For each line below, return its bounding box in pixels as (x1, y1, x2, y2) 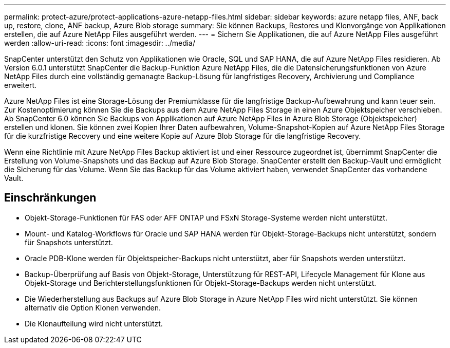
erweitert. (4, 81, 37, 89)
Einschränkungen (4, 191, 97, 205)
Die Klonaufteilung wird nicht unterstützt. (25, 319, 163, 328)
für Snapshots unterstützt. (25, 237, 113, 247)
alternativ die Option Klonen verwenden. (25, 303, 161, 312)
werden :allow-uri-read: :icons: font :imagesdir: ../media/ (4, 39, 196, 47)
